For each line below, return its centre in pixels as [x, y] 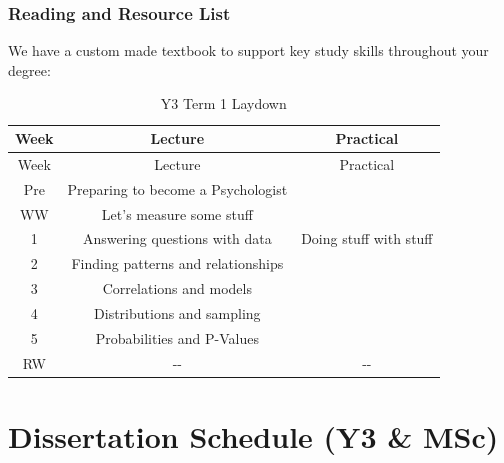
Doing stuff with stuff [367, 238]
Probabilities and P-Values [177, 337]
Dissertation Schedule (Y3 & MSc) [253, 435]
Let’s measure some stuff [177, 213]
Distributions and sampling [177, 312]
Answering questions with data [177, 238]
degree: [29, 69]
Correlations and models [177, 288]
